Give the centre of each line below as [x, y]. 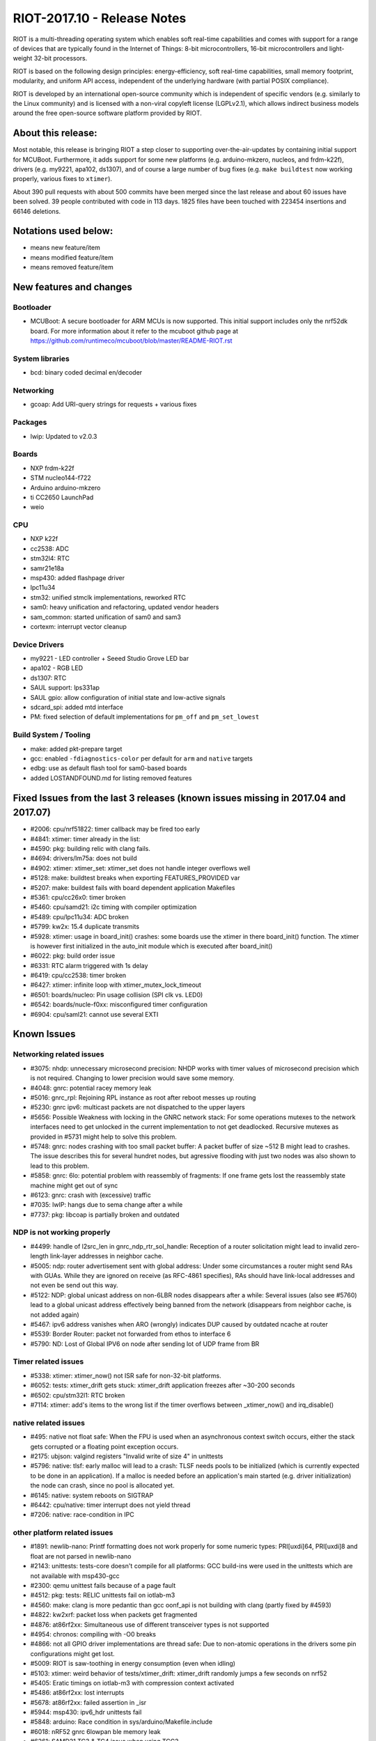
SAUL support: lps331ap [65, 688]
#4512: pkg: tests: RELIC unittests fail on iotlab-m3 [103, 1595]
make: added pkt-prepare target [76, 749]
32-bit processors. [61, 58]
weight [23, 58]
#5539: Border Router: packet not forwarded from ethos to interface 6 [131, 1334]
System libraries [41, 359]
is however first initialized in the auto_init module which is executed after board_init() [151, 946]
